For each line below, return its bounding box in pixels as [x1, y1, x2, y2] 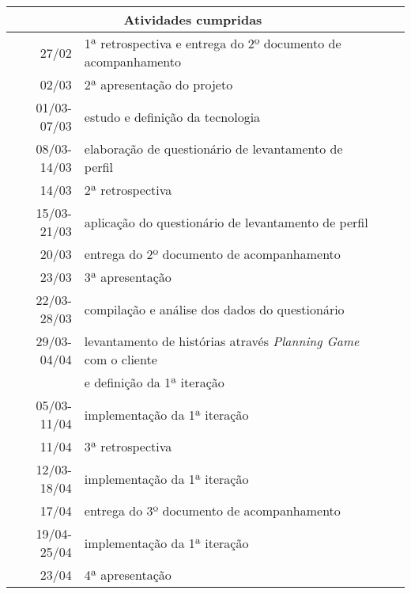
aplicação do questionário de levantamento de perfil [84, 212, 368, 231]
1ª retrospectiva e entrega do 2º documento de [84, 34, 341, 52]
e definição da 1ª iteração [84, 373, 224, 391]
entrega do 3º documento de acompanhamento [84, 501, 341, 520]
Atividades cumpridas [123, 10, 262, 29]
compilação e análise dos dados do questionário [84, 299, 345, 318]
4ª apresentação [84, 565, 172, 584]
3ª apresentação [84, 268, 172, 286]
